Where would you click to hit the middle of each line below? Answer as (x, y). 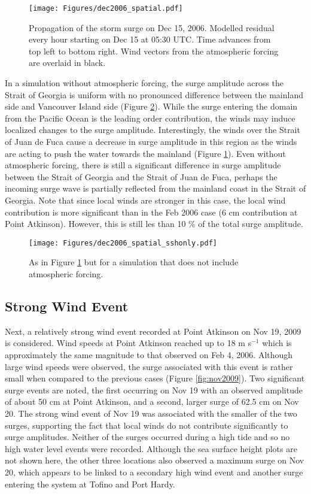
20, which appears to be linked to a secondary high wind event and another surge (154, 472)
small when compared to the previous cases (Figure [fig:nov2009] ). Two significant (155, 378)
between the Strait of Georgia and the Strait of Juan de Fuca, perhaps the (141, 176)
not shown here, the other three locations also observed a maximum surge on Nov (155, 460)
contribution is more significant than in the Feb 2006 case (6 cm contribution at (151, 212)
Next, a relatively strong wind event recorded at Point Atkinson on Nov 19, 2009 (153, 331)
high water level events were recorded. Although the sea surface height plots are (151, 448)
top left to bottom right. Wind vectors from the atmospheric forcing (154, 51)
